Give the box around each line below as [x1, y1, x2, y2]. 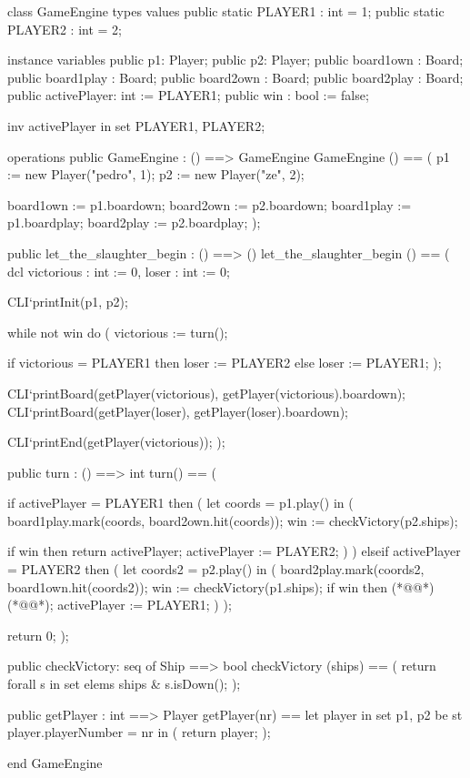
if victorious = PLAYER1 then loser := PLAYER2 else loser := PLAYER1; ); [7, 353, 442, 372]
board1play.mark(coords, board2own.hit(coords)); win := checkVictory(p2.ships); [7, 510, 458, 530]
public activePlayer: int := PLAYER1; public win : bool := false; [7, 86, 369, 105]
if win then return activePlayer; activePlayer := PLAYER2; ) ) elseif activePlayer [7, 541, 461, 561]
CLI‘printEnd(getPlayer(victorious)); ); [7, 432, 225, 451]
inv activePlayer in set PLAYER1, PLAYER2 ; [7, 116, 265, 135]
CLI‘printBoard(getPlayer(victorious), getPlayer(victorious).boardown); [7, 383, 406, 402]
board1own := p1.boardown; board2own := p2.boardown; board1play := [7, 195, 412, 214]
